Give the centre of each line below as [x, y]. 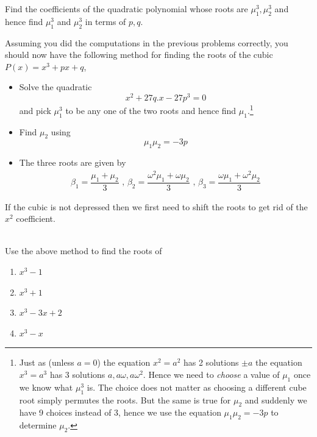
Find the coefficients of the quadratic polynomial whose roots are [126, 9]
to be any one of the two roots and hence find [151, 110]
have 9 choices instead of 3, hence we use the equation [120, 412]
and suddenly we [276, 400]
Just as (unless [47, 362]
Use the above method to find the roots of [84, 251]
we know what [46, 387]
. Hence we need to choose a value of [211, 374]
